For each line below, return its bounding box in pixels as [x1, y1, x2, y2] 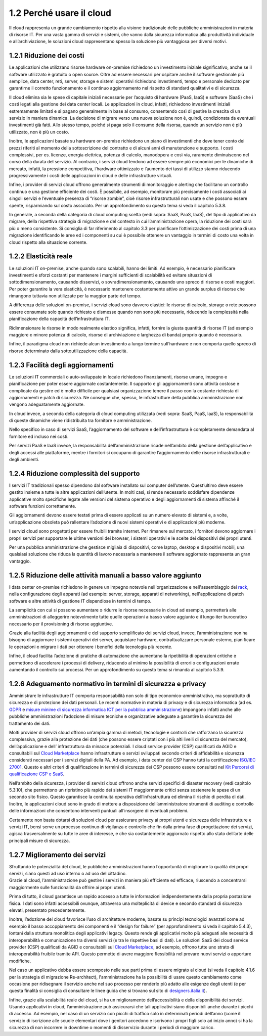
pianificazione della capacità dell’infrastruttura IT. [9, 316, 110, 322]
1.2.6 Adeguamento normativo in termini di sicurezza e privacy [9, 679, 206, 688]
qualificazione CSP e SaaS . [9, 771, 64, 777]
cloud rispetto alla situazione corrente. [9, 239, 88, 245]
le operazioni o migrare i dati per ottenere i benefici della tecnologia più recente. [9, 644, 173, 650]
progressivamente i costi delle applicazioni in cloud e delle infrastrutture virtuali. [9, 173, 173, 179]
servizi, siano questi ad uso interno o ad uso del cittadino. [9, 871, 127, 877]
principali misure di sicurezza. [9, 838, 70, 844]
